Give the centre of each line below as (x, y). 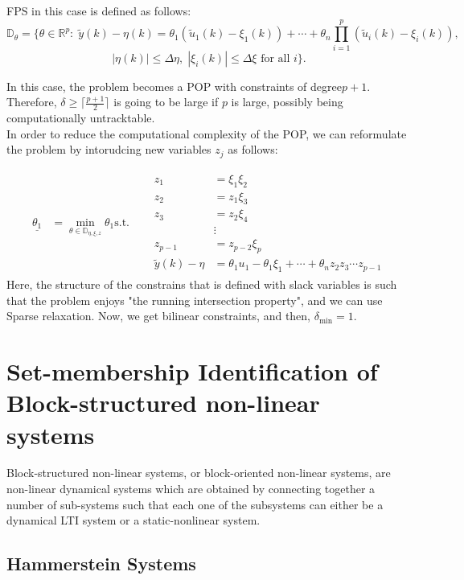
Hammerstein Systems (101, 564)
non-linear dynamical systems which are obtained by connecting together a (191, 489)
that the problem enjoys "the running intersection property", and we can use (195, 300)
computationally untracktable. (81, 118)
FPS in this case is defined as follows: (99, 10)
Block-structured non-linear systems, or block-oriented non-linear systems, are (199, 473)
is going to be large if (166, 102)
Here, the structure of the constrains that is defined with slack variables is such (202, 284)
